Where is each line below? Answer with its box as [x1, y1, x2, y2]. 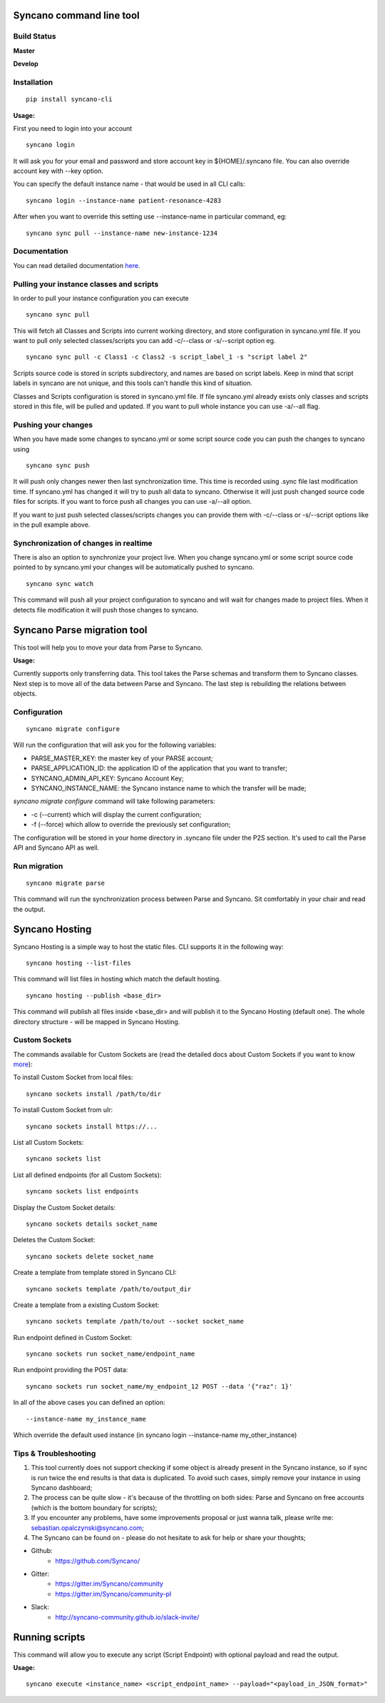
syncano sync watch [26, 580, 94, 587]
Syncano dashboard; [31, 1483, 93, 1491]
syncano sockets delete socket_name [26, 1252, 154, 1261]
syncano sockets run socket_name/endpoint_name [26, 1350, 195, 1358]
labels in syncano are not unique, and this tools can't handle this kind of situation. [13, 379, 253, 387]
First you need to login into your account [13, 124, 133, 132]
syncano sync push [26, 461, 91, 470]
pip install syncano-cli [26, 95, 113, 104]
